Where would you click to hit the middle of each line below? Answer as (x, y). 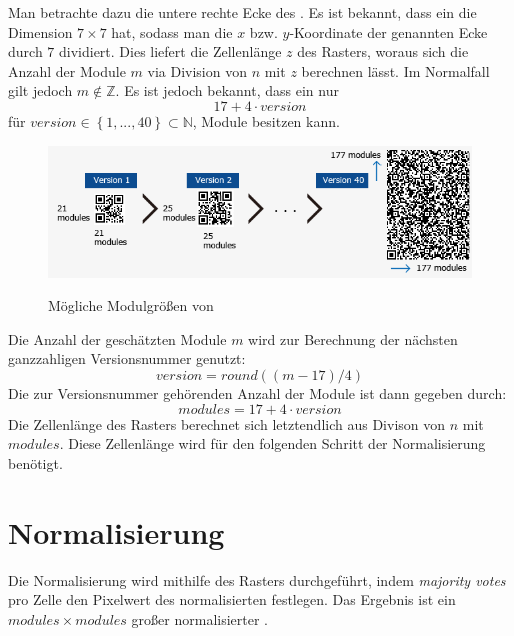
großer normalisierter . (199, 618)
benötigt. (35, 462)
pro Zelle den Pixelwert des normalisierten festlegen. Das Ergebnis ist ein (232, 599)
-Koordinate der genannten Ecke (388, 31)
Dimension (40, 31)
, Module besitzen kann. (266, 120)
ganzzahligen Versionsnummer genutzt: (127, 358)
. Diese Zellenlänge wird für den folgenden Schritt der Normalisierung (272, 443)
